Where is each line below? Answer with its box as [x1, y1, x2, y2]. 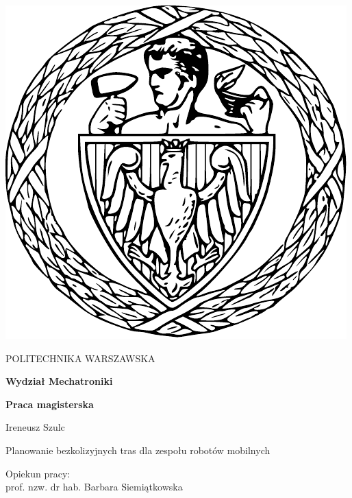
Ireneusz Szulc [5, 420, 65, 434]
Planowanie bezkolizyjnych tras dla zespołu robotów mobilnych [5, 442, 271, 457]
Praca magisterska [5, 396, 94, 411]
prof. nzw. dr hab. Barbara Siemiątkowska [5, 479, 183, 494]
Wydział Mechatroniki [5, 374, 113, 388]
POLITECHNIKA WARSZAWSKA [5, 351, 155, 365]
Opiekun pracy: [5, 466, 71, 480]
